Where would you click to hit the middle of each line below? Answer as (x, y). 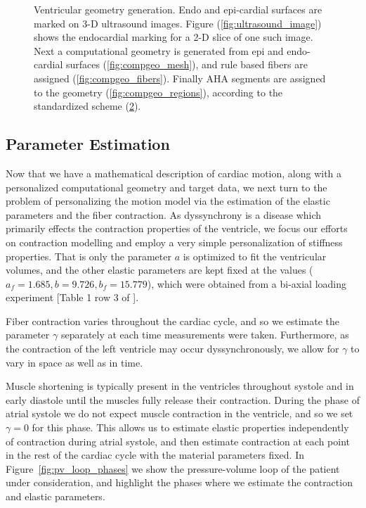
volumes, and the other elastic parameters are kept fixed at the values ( (159, 270)
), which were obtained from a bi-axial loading (247, 283)
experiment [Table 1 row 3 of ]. (72, 297)
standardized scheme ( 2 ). (87, 106)
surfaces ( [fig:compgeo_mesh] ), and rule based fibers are (187, 64)
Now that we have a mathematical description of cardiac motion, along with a (174, 173)
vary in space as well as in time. (74, 362)
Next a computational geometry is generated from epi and (159, 50)
